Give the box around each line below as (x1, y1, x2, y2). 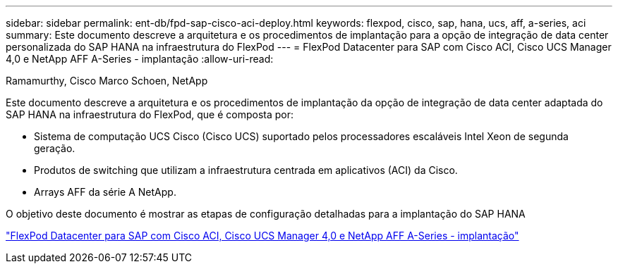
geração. (34, 142, 75, 154)
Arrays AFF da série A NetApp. (34, 186, 176, 198)
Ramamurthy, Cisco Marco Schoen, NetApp (6, 75, 208, 87)
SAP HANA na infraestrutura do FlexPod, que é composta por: (6, 108, 294, 120)
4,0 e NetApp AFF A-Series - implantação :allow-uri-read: (6, 53, 274, 65)
